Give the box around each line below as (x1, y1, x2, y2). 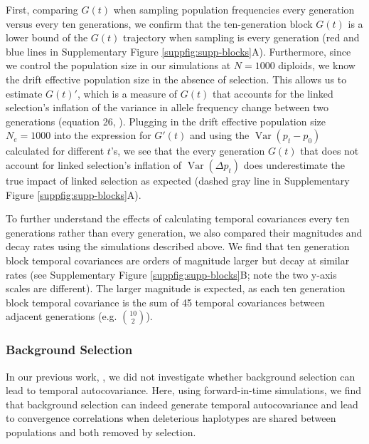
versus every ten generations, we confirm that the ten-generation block (6, 16, 313, 31)
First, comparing (6, 2, 78, 16)
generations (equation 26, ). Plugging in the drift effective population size (6, 113, 326, 128)
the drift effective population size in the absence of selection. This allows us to (6, 71, 347, 86)
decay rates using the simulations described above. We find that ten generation (6, 239, 350, 254)
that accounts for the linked (213, 86, 333, 100)
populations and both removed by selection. (6, 424, 196, 439)
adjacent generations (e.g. (6, 309, 117, 324)
